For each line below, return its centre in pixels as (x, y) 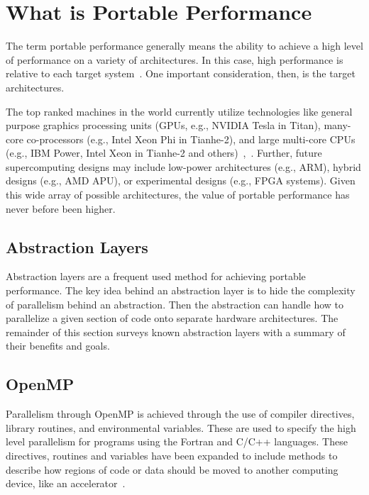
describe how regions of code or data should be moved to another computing (172, 469)
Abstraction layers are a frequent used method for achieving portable (156, 276)
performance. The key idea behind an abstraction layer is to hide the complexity (181, 290)
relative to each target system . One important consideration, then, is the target (181, 73)
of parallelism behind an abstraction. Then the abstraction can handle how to (175, 304)
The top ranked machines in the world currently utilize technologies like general (179, 111)
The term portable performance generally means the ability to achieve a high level (184, 46)
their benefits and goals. (58, 346)
